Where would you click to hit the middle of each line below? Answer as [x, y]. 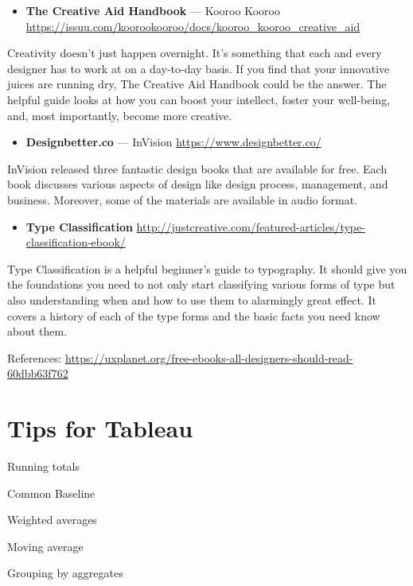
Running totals [43, 466]
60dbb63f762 [38, 373]
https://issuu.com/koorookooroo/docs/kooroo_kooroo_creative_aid [193, 26]
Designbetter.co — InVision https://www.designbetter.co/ [173, 142]
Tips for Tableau [100, 428]
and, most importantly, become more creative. [120, 115]
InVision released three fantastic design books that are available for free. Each [197, 168]
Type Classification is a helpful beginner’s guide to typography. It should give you [207, 268]
